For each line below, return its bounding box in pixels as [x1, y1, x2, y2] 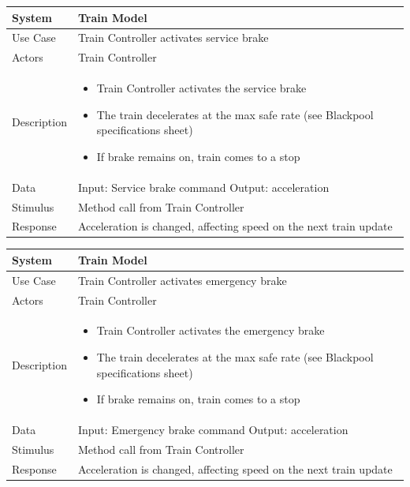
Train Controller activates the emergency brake [96, 322, 325, 339]
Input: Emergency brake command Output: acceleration [77, 421, 348, 438]
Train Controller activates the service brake [96, 80, 307, 96]
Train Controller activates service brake [77, 29, 269, 46]
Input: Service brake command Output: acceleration [77, 178, 330, 195]
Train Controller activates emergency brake [77, 272, 287, 288]
